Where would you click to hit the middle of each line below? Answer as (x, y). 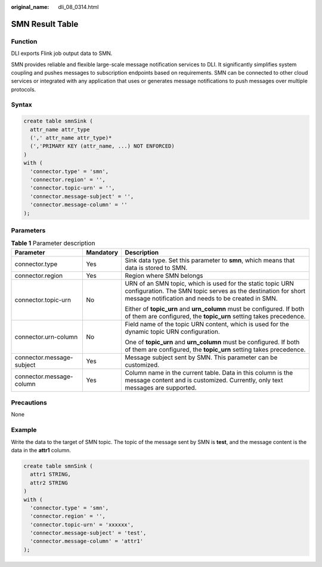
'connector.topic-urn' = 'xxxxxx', (82, 525)
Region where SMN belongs (164, 275)
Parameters (28, 230)
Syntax (21, 105)
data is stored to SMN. (156, 268)
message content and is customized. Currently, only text (204, 380)
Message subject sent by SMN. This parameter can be (201, 357)
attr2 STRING (49, 483)
